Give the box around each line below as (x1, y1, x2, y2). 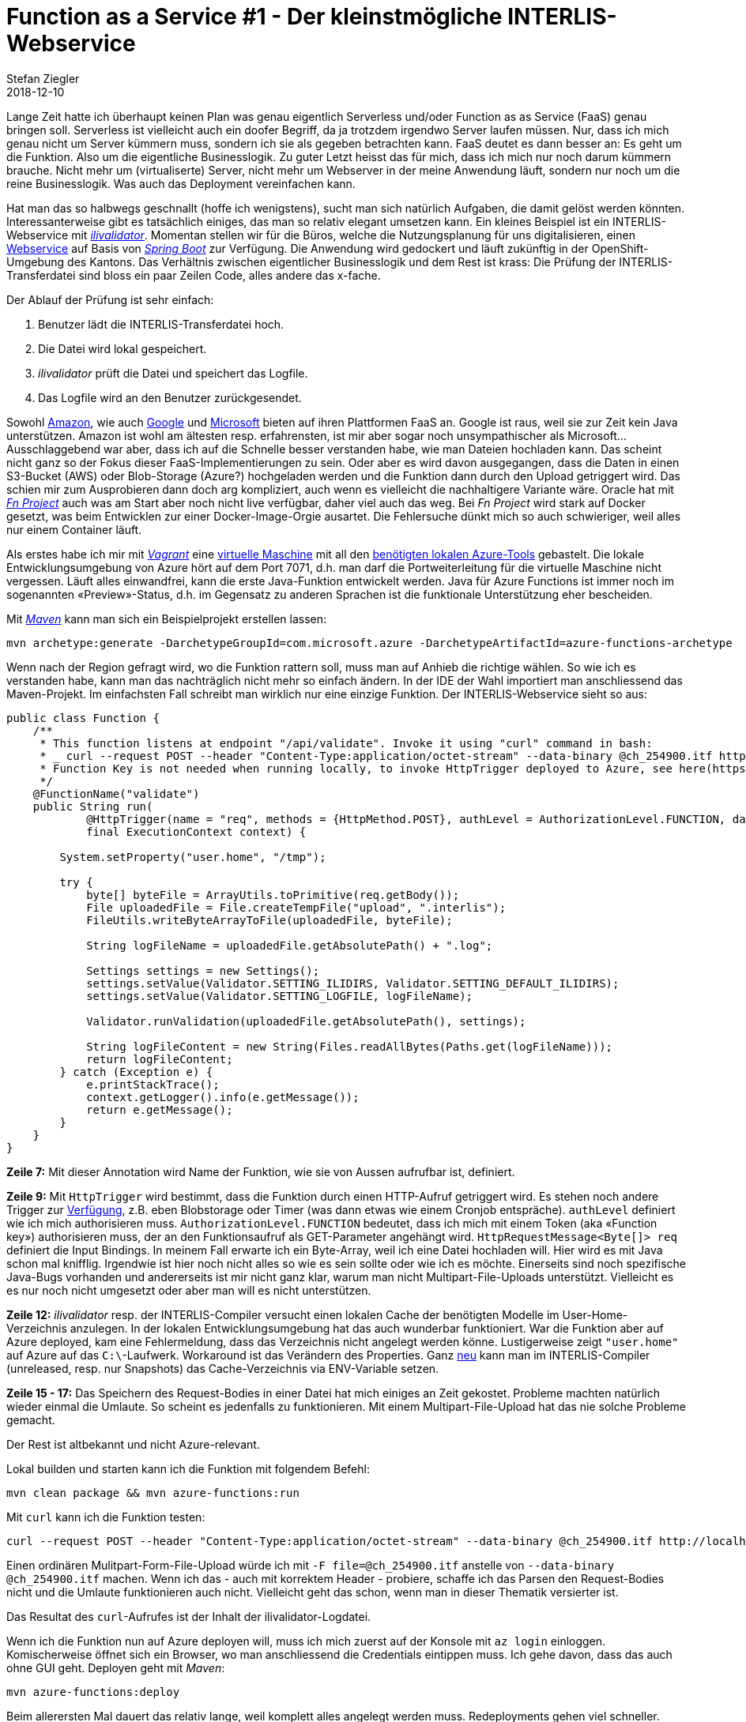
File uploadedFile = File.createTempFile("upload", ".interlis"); (86, 900, 507, 914)
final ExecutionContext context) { (86, 825, 307, 838)
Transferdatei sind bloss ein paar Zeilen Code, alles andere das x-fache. (6, 268, 381, 282)
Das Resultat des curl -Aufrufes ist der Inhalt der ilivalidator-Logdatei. (6, 1609, 371, 1623)
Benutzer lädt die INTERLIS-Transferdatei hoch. (38, 317, 284, 331)
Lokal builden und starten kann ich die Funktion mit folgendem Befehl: (6, 1461, 370, 1476)
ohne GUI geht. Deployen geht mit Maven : (6, 1660, 225, 1675)
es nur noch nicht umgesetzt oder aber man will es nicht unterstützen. (6, 1283, 371, 1297)
